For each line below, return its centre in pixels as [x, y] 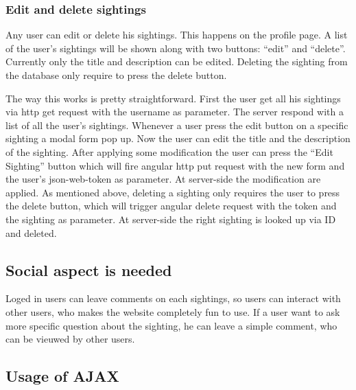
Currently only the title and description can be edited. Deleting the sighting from [177, 61]
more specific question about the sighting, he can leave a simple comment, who [171, 325]
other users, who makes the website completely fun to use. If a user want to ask [173, 311]
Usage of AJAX [62, 376]
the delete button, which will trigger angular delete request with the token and [171, 206]
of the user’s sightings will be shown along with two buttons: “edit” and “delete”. [176, 48]
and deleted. [31, 232]
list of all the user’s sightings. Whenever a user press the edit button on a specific [177, 125]
